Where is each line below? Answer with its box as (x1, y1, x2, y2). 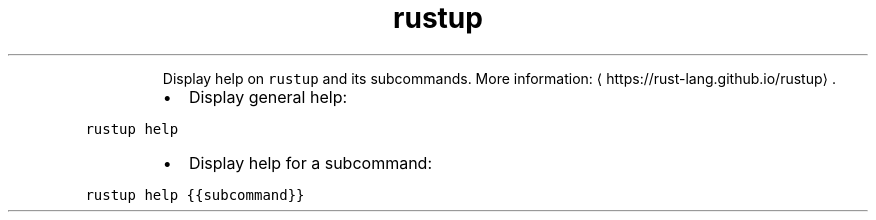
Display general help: (188, 86, 348, 107)
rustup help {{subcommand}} (85, 186, 305, 203)
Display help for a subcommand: (188, 152, 432, 173)
